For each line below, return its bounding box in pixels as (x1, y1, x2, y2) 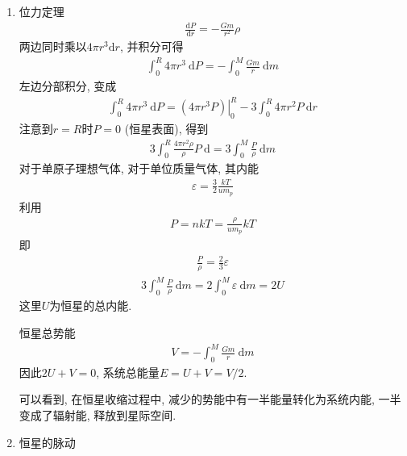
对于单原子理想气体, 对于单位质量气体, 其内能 (19, 160, 259, 177)
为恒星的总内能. (49, 297, 132, 314)
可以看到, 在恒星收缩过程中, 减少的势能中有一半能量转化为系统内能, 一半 (19, 391, 401, 408)
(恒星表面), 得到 (124, 120, 209, 137)
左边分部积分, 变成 (19, 77, 117, 94)
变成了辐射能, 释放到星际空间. (19, 407, 177, 424)
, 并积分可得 (119, 38, 184, 55)
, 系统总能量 (96, 363, 160, 380)
